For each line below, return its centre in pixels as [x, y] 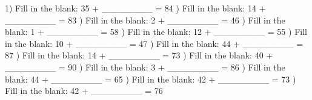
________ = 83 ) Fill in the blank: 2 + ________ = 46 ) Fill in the [145, 20]
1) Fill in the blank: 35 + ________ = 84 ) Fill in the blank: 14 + [135, 8]
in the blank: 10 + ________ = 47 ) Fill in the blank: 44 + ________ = [154, 43]
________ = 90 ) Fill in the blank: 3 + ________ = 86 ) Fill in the [145, 67]
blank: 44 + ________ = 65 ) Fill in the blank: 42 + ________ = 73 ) [151, 79]
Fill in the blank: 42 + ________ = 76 [84, 91]
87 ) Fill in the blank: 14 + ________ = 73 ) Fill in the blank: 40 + [139, 55]
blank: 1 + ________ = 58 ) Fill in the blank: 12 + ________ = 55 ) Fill [156, 32]
